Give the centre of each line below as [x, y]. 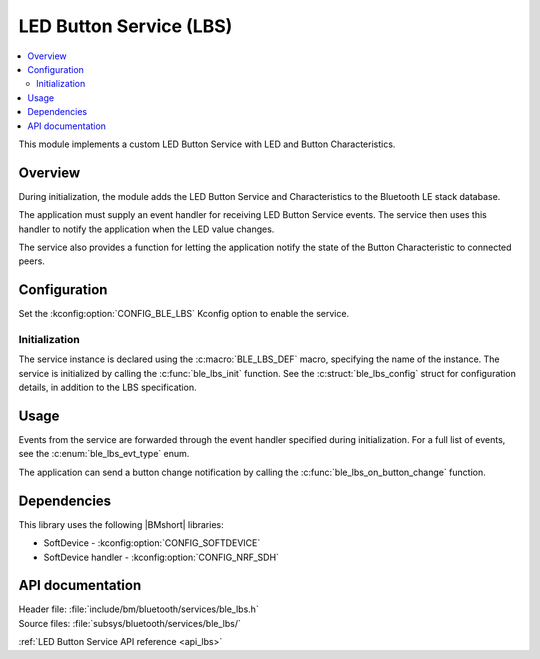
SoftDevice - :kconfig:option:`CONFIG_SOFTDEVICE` [152, 543]
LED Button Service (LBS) [125, 26]
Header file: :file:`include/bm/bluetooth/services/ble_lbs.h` [138, 609]
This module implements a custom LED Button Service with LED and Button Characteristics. [207, 144]
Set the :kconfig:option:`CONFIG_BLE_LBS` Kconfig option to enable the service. [184, 314]
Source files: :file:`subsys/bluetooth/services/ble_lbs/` [130, 623]
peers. [31, 261]
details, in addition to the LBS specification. [107, 387]
